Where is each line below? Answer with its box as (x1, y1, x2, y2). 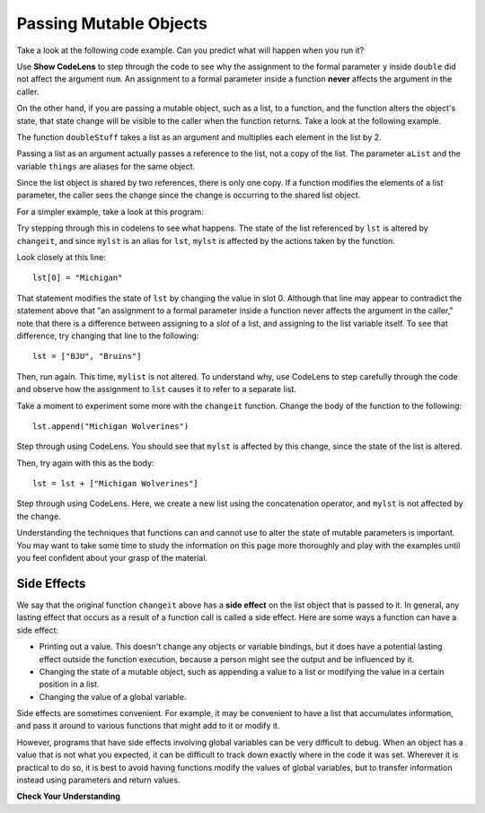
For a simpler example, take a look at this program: (16, 206, 204, 217)
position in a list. (39, 678, 100, 690)
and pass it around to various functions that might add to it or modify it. (16, 721, 280, 731)
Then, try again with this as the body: (16, 458, 154, 468)
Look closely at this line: (16, 252, 107, 263)
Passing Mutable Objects (16, 13, 208, 33)
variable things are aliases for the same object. (16, 161, 196, 171)
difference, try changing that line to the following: (16, 330, 199, 341)
